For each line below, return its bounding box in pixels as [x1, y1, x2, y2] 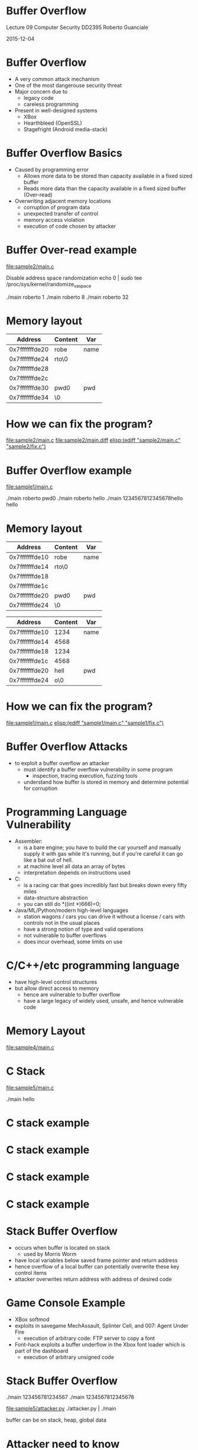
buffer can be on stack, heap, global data [6, 1416, 106, 1423]
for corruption [23, 785, 58, 792]
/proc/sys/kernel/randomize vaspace [6, 280, 92, 289]
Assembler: [14, 838, 43, 845]
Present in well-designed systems [14, 106, 98, 114]
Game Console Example [6, 1296, 126, 1309]
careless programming [23, 101, 79, 108]
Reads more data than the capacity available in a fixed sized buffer [23, 185, 186, 192]
